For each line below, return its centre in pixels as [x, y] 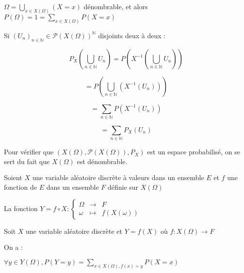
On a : [13, 247]
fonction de [21, 187]
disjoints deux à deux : [132, 35]
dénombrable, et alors [116, 6]
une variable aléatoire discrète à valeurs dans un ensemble [118, 177]
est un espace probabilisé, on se [194, 152]
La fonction [21, 208]
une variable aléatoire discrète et [74, 231]
